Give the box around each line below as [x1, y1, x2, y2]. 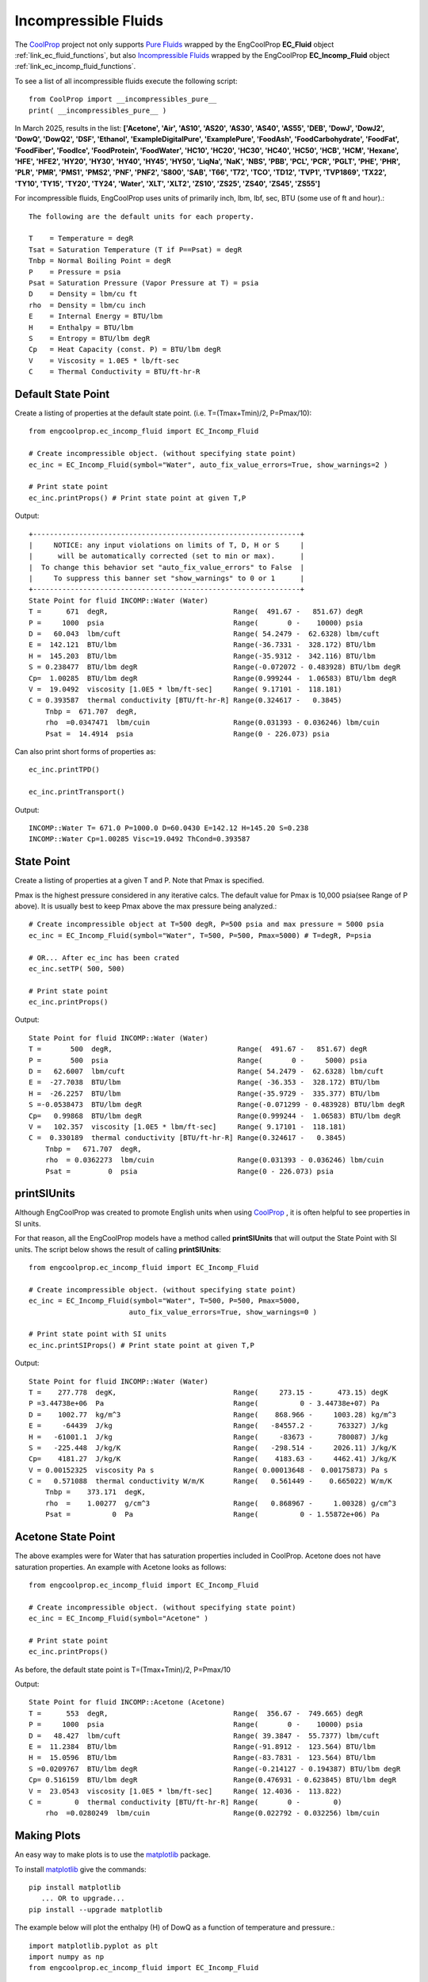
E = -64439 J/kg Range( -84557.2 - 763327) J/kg [29, 1421, 388, 1430]
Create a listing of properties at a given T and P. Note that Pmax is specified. [14, 876, 265, 886]
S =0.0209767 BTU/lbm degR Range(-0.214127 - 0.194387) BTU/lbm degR [29, 1764, 401, 1773]
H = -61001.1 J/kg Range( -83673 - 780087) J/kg [29, 1432, 388, 1441]
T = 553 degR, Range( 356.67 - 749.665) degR [29, 1708, 364, 1718]
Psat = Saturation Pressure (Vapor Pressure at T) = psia [29, 278, 259, 287]
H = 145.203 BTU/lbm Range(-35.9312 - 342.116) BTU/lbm [29, 651, 376, 660]
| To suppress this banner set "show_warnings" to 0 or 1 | [29, 574, 305, 583]
